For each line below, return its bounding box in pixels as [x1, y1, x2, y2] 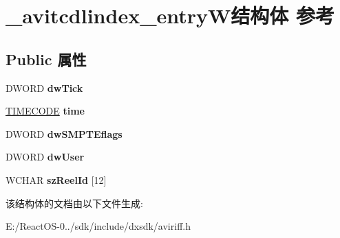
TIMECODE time [6, 104, 85, 118]
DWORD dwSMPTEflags [6, 126, 123, 141]
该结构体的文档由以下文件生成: [6, 195, 143, 210]
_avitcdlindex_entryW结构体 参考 [6, 1, 335, 29]
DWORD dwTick [6, 80, 83, 95]
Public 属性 [6, 48, 87, 69]
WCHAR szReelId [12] [6, 172, 107, 187]
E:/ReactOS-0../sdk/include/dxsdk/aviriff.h [6, 219, 191, 233]
